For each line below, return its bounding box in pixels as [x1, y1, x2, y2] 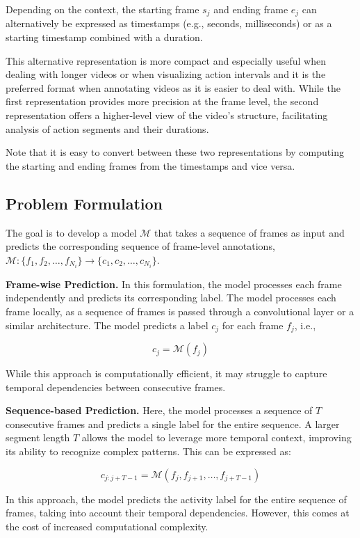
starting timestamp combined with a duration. [6, 30, 203, 45]
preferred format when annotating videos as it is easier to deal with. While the [6, 80, 341, 95]
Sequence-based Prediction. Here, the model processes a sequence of [6, 403, 313, 418]
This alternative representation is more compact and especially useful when [6, 53, 326, 68]
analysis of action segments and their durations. [6, 121, 209, 136]
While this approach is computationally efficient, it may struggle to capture [6, 366, 327, 381]
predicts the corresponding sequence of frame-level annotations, [6, 239, 275, 253]
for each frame [222, 317, 284, 332]
